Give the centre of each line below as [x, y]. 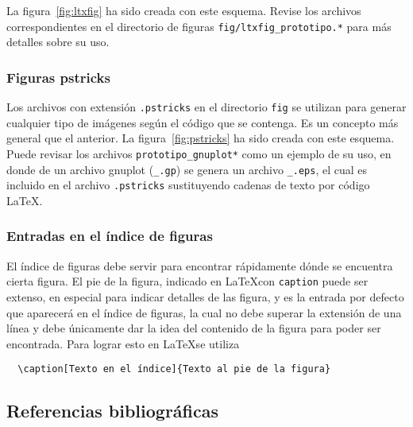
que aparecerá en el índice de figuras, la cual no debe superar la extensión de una [204, 312]
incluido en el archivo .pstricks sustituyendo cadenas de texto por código [188, 185]
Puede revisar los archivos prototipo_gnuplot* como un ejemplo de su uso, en [199, 153]
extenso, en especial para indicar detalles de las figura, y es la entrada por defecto [205, 296]
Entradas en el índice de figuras [110, 236]
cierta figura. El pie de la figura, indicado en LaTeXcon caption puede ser [187, 281]
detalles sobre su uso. [58, 42]
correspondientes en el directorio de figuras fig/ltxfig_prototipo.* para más [199, 26]
